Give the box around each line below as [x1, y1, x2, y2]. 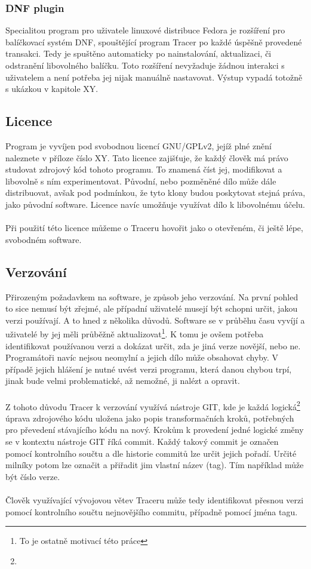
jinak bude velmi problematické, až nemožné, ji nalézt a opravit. [5, 374, 240, 387]
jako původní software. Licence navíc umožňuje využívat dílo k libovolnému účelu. [5, 198, 305, 210]
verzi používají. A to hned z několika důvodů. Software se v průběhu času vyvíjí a [5, 313, 305, 326]
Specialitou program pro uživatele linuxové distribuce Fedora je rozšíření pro [5, 24, 285, 36]
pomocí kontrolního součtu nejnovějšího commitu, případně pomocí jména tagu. [5, 505, 298, 518]
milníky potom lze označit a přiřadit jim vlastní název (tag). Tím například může [5, 459, 304, 471]
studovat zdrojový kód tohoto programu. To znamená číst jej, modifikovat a [5, 163, 282, 176]
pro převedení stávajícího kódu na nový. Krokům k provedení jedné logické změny [5, 423, 304, 436]
